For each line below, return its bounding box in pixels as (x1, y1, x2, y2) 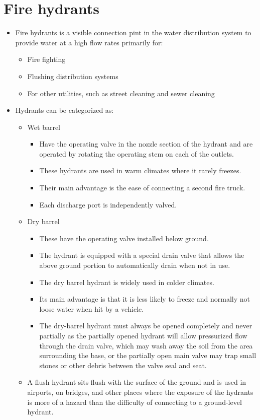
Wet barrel (27, 121, 61, 132)
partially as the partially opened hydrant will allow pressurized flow (39, 330, 247, 340)
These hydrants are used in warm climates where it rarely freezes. (39, 165, 241, 176)
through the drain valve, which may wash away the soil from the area (39, 340, 253, 351)
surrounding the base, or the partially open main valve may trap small (39, 350, 256, 361)
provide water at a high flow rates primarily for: (15, 37, 163, 47)
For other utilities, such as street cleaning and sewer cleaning (27, 88, 215, 98)
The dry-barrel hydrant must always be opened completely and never (39, 320, 252, 331)
